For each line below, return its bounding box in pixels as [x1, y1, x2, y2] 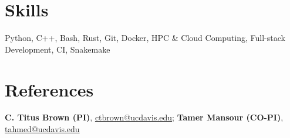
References [5, 77, 94, 101]
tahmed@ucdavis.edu [5, 123, 80, 135]
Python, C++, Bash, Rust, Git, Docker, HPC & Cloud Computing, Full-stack [5, 32, 285, 44]
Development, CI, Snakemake [5, 43, 110, 55]
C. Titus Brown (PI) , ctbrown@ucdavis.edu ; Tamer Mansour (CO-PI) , [5, 111, 284, 123]
